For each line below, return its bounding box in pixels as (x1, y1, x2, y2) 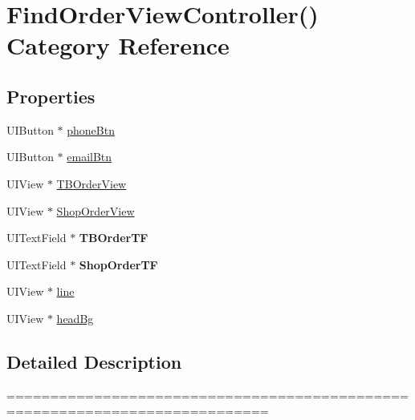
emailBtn (67, 148, 112, 165)
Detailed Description (6, 349, 182, 374)
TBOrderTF (79, 229, 149, 246)
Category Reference (6, 29, 230, 62)
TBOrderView (56, 175, 127, 192)
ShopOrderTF (79, 256, 158, 273)
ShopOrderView (56, 202, 135, 219)
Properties (6, 83, 96, 108)
